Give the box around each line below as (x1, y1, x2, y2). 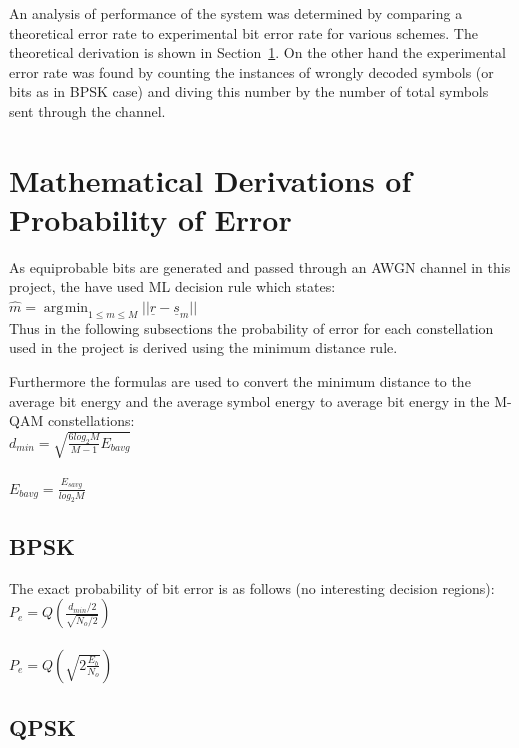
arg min (43, 301, 89, 316)
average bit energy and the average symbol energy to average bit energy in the (9, 390, 490, 411)
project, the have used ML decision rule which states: (9, 276, 336, 297)
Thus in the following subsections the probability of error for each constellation (9, 317, 494, 338)
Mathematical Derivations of (9, 159, 412, 200)
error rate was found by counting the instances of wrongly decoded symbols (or (9, 61, 494, 82)
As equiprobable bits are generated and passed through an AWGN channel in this (9, 256, 511, 277)
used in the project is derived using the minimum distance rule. (9, 337, 398, 358)
